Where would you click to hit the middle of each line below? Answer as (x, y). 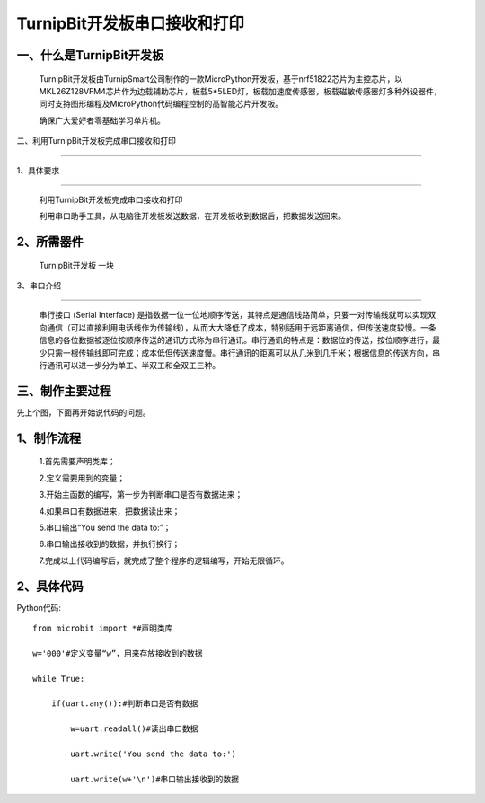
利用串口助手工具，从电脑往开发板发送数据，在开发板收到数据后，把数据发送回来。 (192, 216)
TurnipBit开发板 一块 (77, 265)
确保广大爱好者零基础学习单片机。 (102, 120)
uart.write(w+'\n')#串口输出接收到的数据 (155, 779)
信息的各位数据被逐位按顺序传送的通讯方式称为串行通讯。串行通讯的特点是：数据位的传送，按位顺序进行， (236, 340)
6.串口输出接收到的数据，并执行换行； (110, 544)
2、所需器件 (50, 242)
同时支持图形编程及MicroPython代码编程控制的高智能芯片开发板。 (161, 104)
